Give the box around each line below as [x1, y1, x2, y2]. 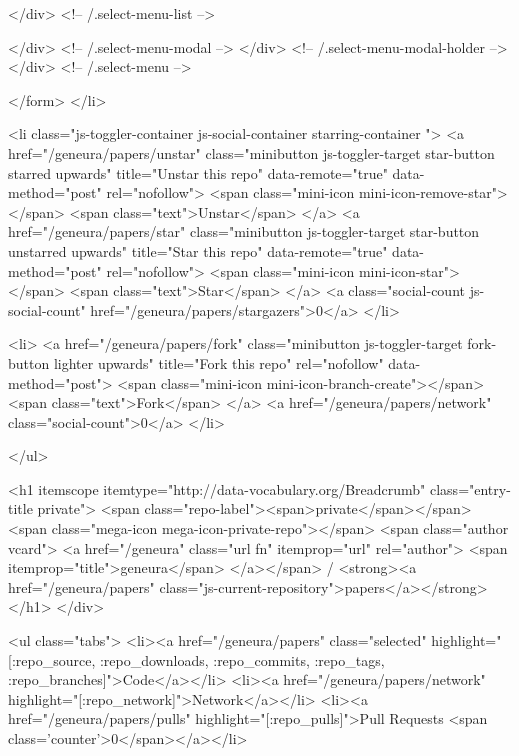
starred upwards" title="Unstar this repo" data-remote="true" [8, 162, 388, 183]
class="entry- [429, 478, 511, 499]
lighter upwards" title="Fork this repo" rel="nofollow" [53, 352, 384, 373]
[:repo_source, [8, 649, 96, 670]
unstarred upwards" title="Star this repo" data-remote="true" [8, 240, 388, 261]
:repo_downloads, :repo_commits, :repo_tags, [99, 649, 385, 670]
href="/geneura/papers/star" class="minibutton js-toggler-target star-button [8, 221, 480, 242]
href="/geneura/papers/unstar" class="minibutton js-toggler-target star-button [8, 142, 495, 163]
